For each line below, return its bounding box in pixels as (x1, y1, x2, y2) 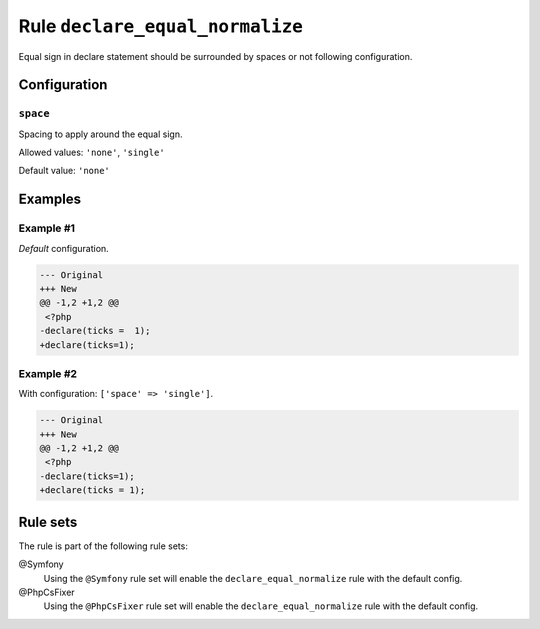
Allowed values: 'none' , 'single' (18, 146, 165, 159)
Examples (18, 191, 82, 208)
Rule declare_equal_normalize (18, 15, 304, 37)
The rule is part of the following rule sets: (18, 540, 189, 552)
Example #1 (18, 221, 75, 235)
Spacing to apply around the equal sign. (18, 128, 183, 140)
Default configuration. (18, 242, 109, 254)
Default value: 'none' (18, 165, 110, 177)
